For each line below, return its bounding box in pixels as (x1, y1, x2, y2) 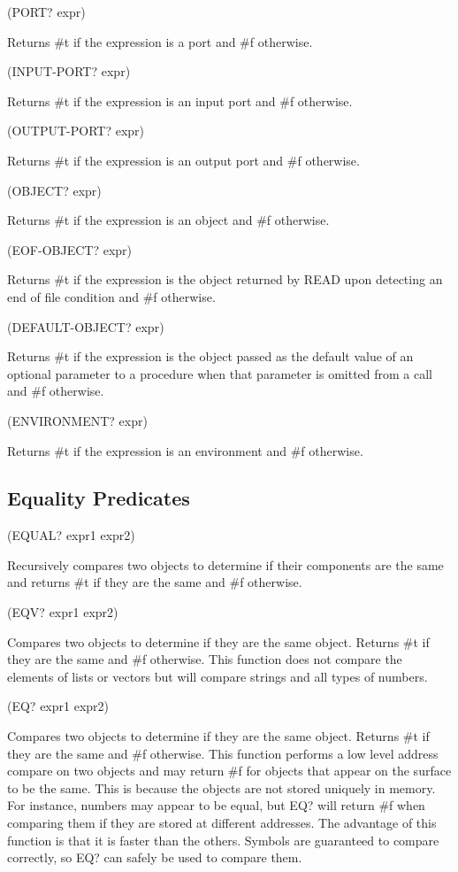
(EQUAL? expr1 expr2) (7, 526, 135, 544)
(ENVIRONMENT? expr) (7, 411, 148, 429)
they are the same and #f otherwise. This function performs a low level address (7, 744, 439, 762)
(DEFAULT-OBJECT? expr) (7, 317, 164, 336)
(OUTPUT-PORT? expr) (7, 121, 145, 140)
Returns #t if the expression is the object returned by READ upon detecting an (7, 270, 443, 289)
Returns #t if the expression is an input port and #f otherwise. (7, 91, 353, 110)
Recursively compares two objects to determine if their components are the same (7, 555, 444, 574)
